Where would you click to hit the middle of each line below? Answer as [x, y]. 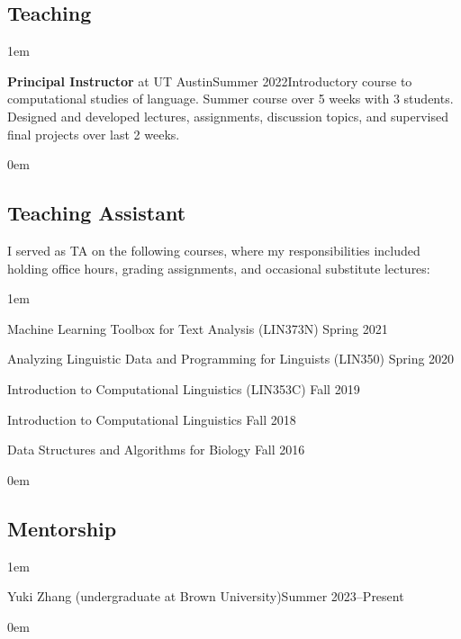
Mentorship [62, 528]
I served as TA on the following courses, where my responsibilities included [214, 250]
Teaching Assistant [97, 213]
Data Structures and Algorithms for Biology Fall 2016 [156, 450]
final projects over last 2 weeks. [94, 134]
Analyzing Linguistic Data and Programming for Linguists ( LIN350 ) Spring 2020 [231, 359]
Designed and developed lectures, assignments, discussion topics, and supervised [228, 116]
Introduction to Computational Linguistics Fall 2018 [152, 419]
